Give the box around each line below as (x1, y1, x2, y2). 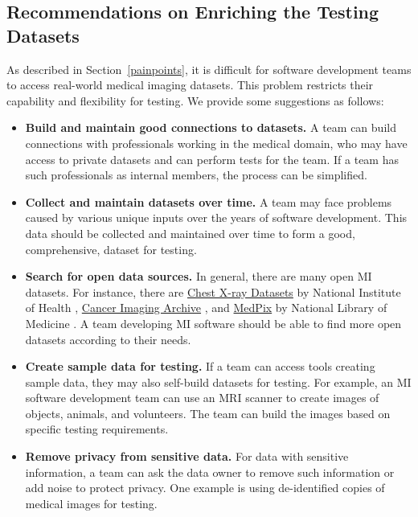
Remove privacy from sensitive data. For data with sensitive (25, 448, 349, 465)
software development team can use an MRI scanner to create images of (25, 389, 379, 406)
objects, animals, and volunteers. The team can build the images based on (25, 404, 391, 421)
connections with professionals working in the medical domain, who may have (25, 134, 408, 151)
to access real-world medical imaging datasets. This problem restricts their (6, 76, 374, 93)
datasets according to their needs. (25, 330, 191, 347)
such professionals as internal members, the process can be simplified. (25, 166, 367, 183)
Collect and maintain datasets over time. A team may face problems (25, 193, 392, 210)
